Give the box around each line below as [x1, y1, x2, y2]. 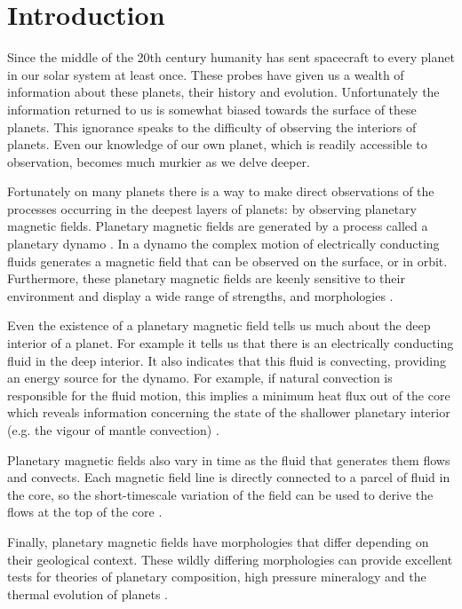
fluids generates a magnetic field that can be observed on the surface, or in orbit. [7, 251, 448, 270]
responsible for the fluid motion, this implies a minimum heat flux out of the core [7, 385, 450, 404]
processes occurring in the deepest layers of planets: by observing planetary [7, 199, 417, 217]
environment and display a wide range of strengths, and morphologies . [7, 286, 394, 304]
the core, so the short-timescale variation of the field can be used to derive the [7, 485, 434, 503]
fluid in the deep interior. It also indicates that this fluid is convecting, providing [7, 351, 446, 369]
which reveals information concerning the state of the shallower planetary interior [7, 403, 450, 422]
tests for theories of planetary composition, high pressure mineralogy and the [7, 567, 426, 586]
